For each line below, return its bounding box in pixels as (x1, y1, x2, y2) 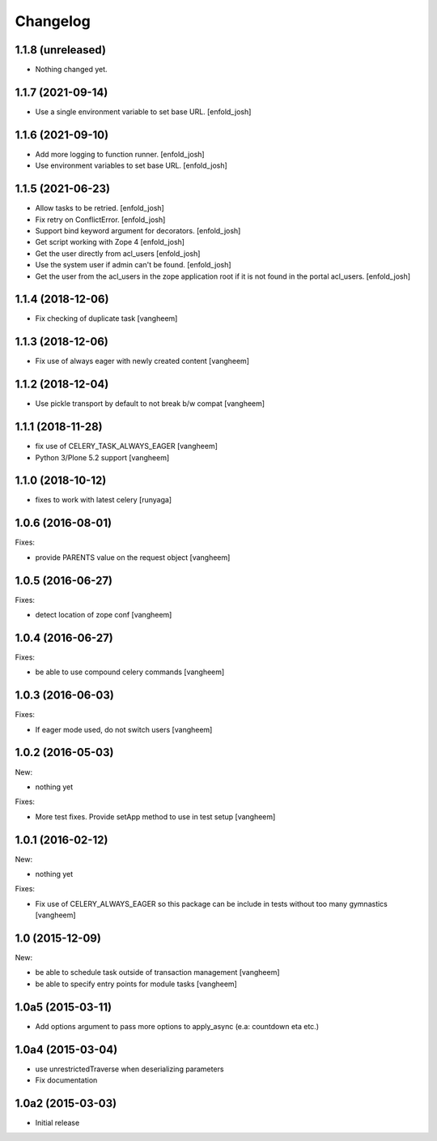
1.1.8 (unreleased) (15, 43, 107, 57)
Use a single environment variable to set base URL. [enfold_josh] (35, 106, 252, 117)
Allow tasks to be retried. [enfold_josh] (35, 203, 165, 213)
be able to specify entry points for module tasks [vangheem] (35, 979, 238, 989)
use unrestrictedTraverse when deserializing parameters (35, 1064, 224, 1074)
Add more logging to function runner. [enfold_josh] (35, 149, 206, 159)
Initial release (35, 1117, 80, 1127)
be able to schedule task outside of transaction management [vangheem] (35, 968, 280, 977)
